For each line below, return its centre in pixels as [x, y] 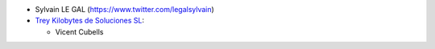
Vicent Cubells [79, 31]
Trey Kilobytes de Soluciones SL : [90, 21]
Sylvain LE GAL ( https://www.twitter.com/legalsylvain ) [125, 9]
